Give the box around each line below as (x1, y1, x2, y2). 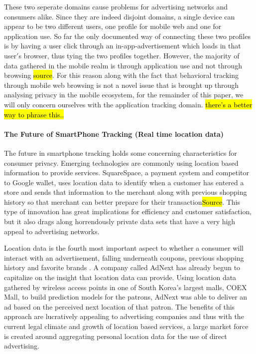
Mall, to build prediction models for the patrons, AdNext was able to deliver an (4, 292, 248, 302)
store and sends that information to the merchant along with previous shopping (4, 187, 247, 197)
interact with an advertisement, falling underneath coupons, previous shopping (4, 252, 244, 263)
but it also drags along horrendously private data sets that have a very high (4, 216, 236, 227)
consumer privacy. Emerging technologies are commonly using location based (4, 157, 239, 168)
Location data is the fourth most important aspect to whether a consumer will (4, 243, 244, 253)
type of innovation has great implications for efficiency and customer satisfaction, (4, 206, 252, 217)
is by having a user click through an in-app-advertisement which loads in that (4, 40, 241, 51)
